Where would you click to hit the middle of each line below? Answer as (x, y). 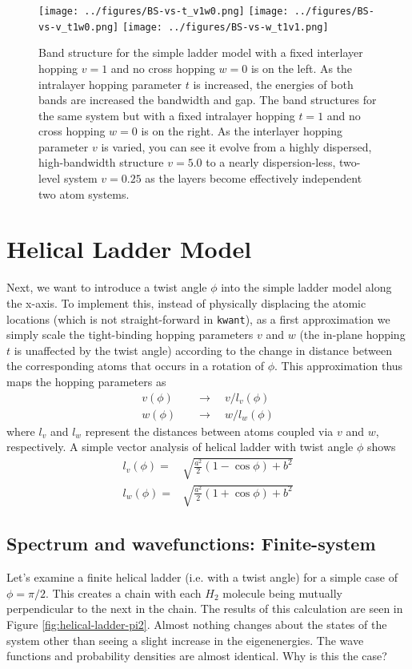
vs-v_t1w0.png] (79, 27)
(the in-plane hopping (352, 334)
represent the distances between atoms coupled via (209, 431)
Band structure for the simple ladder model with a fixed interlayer (201, 52)
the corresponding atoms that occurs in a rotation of (136, 366)
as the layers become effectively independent (254, 178)
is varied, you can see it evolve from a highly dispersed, (236, 146)
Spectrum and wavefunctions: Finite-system (191, 544)
